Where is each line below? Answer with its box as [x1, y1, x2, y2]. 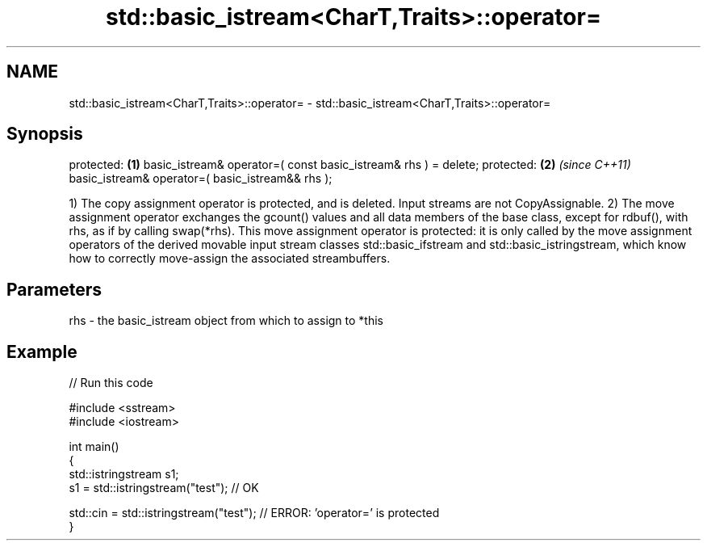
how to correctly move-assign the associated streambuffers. [69, 251, 391, 266]
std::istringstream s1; [69, 467, 179, 482]
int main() [69, 440, 119, 454]
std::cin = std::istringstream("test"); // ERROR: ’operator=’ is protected [69, 506, 440, 520]
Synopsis [6, 124, 83, 145]
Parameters [6, 279, 102, 300]
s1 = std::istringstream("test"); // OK [69, 481, 259, 495]
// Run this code [69, 376, 153, 390]
